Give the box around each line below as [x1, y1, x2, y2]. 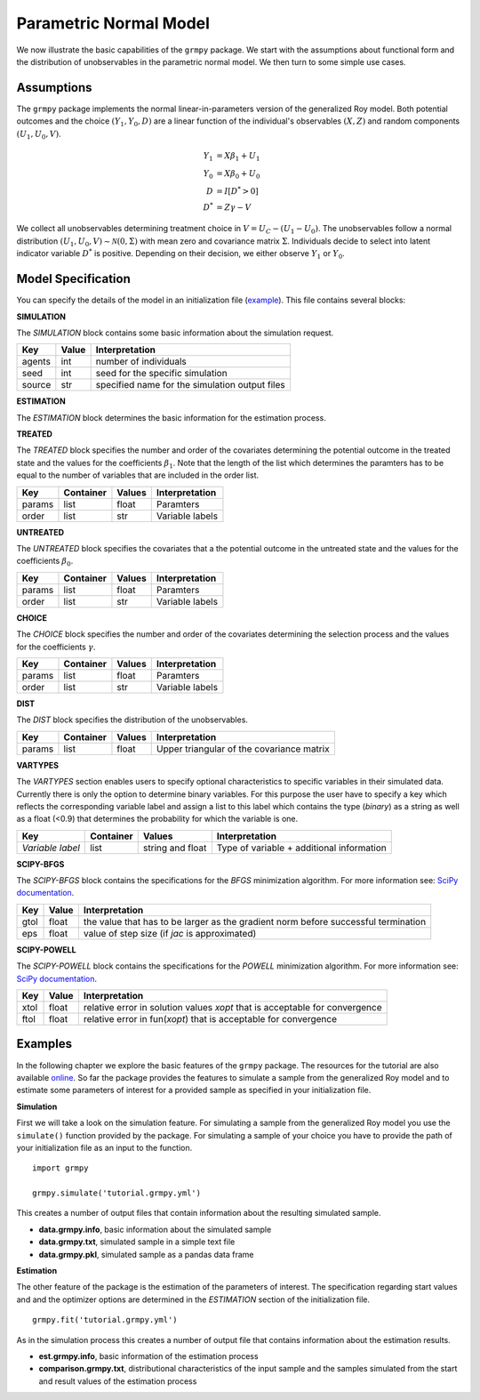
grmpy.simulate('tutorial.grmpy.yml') [32, 1188, 202, 1198]
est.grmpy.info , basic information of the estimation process [38, 1350, 259, 1361]
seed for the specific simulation [95, 367, 228, 380]
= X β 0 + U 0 [216, 168, 260, 181]
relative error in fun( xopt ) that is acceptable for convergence [83, 1013, 338, 1026]
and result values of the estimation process [38, 1375, 197, 1387]
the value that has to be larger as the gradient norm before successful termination [83, 915, 427, 928]
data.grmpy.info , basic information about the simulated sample [38, 1224, 272, 1235]
